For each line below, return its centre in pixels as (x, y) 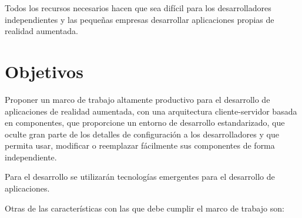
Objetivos (44, 71)
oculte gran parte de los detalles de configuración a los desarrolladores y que (142, 134)
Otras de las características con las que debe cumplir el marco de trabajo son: (145, 208)
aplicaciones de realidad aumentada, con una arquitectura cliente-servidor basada (151, 111)
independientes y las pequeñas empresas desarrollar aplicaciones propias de (140, 19)
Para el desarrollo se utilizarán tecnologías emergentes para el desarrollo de (140, 177)
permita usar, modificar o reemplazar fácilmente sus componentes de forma (140, 145)
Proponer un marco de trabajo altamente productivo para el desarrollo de (137, 99)
